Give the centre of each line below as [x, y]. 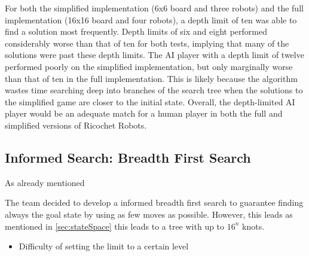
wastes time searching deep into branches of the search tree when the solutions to [154, 90]
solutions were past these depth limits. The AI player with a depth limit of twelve [154, 55]
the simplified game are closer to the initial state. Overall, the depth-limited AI [150, 101]
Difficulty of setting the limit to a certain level [104, 246]
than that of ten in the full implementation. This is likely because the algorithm [151, 78]
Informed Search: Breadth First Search [128, 157]
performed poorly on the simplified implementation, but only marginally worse [149, 66]
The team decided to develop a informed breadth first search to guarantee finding [154, 202]
